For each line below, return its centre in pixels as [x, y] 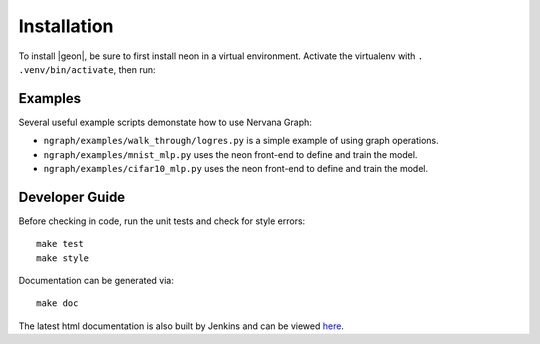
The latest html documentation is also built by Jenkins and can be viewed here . [181, 326]
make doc [57, 303]
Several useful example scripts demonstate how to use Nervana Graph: [165, 122]
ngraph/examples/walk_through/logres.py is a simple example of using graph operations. [241, 141]
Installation [66, 26]
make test [60, 244]
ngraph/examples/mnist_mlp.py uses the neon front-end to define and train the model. [230, 154]
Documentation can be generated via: [96, 281]
